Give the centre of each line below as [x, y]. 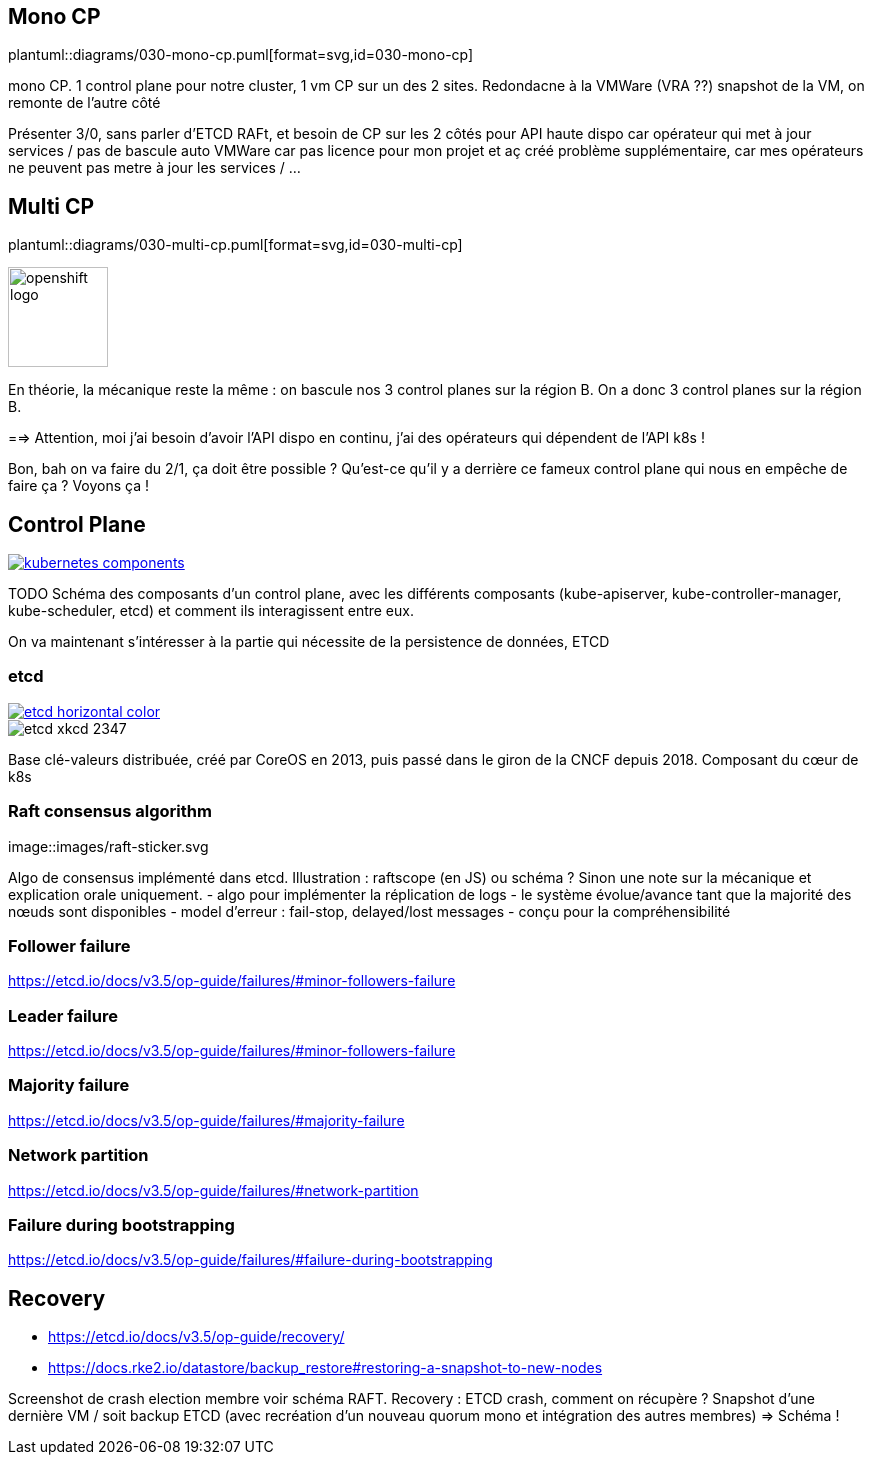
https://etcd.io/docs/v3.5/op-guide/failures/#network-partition [213, 1190]
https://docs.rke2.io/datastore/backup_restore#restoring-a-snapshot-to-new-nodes [325, 1368]
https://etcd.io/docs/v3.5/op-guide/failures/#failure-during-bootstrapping [250, 1260]
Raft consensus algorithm [110, 811]
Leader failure [63, 1015]
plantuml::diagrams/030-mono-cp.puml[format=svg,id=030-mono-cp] [241, 55]
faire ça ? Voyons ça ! [78, 486]
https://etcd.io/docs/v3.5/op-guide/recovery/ [196, 1337]
